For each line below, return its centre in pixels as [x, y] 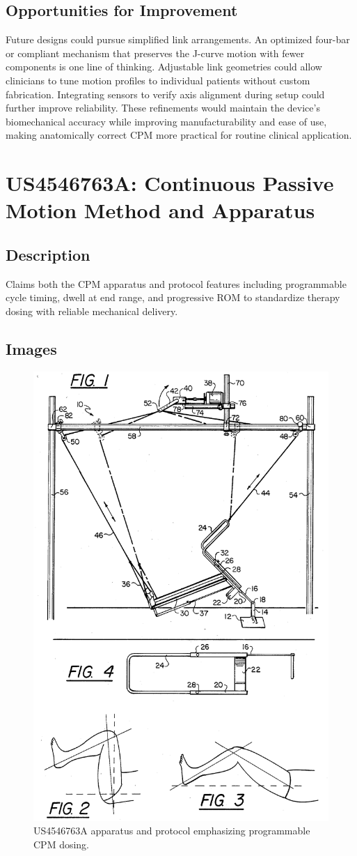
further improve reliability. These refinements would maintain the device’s [163, 108]
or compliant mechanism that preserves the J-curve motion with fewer [155, 53]
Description [48, 254]
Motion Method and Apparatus [160, 210]
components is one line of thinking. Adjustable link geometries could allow [164, 67]
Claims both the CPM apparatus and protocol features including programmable [176, 283]
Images [31, 348]
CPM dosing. [62, 844]
